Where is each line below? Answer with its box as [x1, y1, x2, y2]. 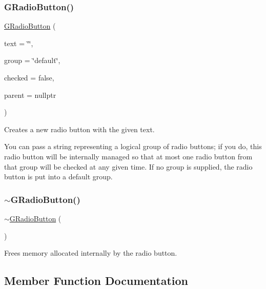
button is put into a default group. [4, 171, 113, 182]
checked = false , [4, 72, 54, 82]
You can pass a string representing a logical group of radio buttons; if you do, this [4, 141, 262, 152]
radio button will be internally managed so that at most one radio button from [4, 151, 253, 161]
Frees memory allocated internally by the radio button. [4, 247, 177, 258]
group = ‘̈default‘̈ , [4, 55, 60, 66]
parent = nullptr [4, 89, 56, 100]
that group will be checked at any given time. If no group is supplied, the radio [4, 161, 253, 172]
